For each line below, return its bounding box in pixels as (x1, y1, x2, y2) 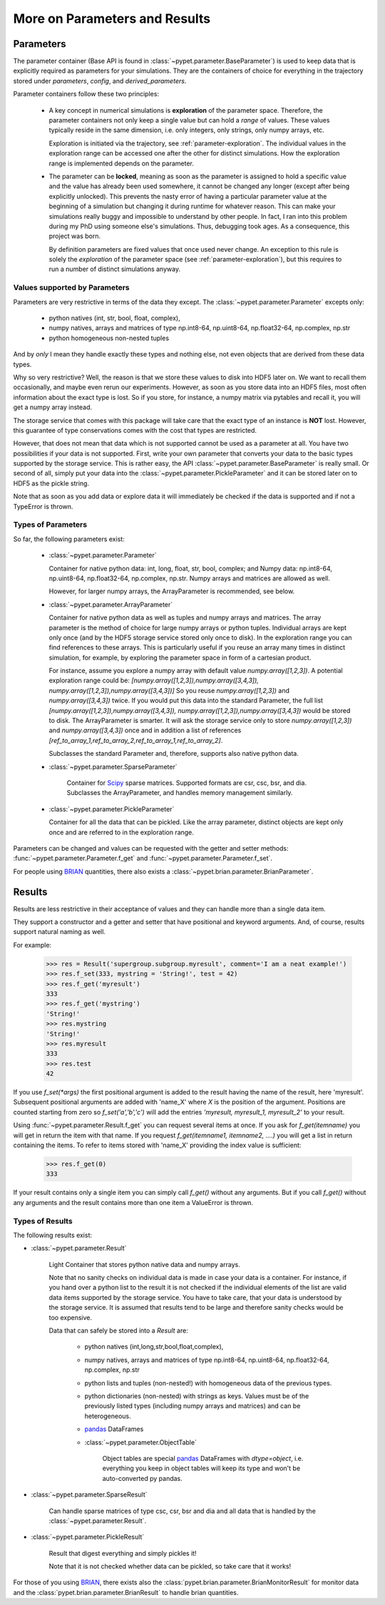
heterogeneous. (84, 1412, 131, 1420)
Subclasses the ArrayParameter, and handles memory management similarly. (66, 789, 293, 797)
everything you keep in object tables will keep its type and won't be (102, 1464, 301, 1472)
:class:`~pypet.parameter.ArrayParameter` (48, 600, 173, 609)
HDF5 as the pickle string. (13, 478, 89, 488)
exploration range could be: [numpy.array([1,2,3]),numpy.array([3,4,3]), (48, 676, 260, 684)
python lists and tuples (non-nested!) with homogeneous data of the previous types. (84, 1378, 332, 1387)
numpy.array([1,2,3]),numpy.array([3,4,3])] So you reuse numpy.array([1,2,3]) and (48, 686, 290, 694)
